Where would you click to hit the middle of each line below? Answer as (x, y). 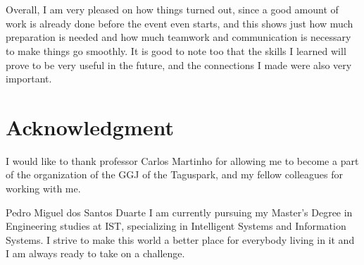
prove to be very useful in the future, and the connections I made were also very (179, 64)
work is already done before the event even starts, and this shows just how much (180, 23)
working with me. (43, 189)
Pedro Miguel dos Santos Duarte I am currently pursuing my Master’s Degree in (179, 212)
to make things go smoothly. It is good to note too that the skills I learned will (176, 50)
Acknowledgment (90, 127)
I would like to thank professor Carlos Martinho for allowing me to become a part (182, 160)
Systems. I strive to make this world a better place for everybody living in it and (180, 239)
